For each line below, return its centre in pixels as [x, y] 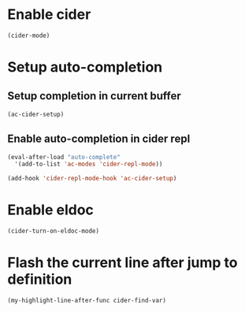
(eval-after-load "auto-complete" [64, 157]
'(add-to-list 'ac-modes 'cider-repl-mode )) [89, 164]
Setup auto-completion [85, 67]
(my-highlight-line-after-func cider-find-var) [87, 300]
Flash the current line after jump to [122, 263]
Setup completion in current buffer [95, 96]
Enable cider [49, 15]
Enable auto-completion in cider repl [99, 139]
